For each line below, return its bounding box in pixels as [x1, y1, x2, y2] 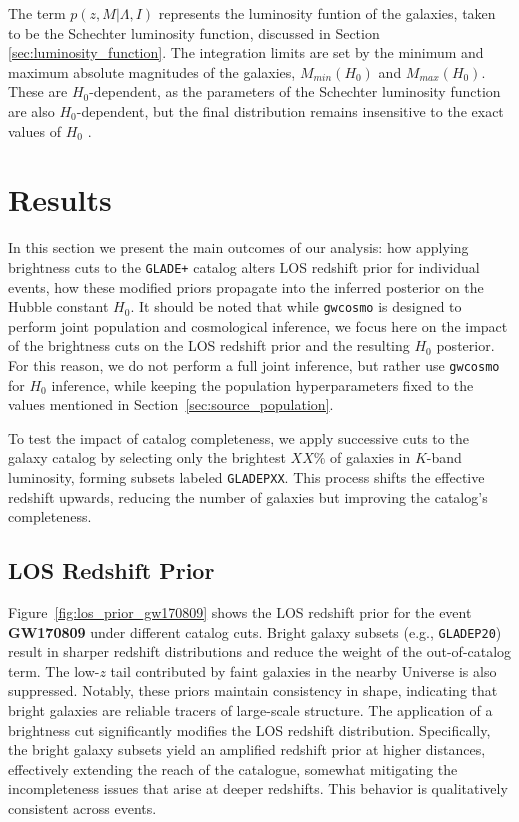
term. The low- [8, 660, 100, 681]
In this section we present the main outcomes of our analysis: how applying [8, 237, 469, 258]
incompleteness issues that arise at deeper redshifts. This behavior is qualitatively [8, 778, 508, 799]
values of [8, 120, 61, 141]
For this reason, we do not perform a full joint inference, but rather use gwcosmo [8, 354, 500, 375]
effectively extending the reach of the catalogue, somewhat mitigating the [8, 758, 458, 779]
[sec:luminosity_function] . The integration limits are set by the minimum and [8, 42, 484, 63]
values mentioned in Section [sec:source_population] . [8, 394, 334, 415]
